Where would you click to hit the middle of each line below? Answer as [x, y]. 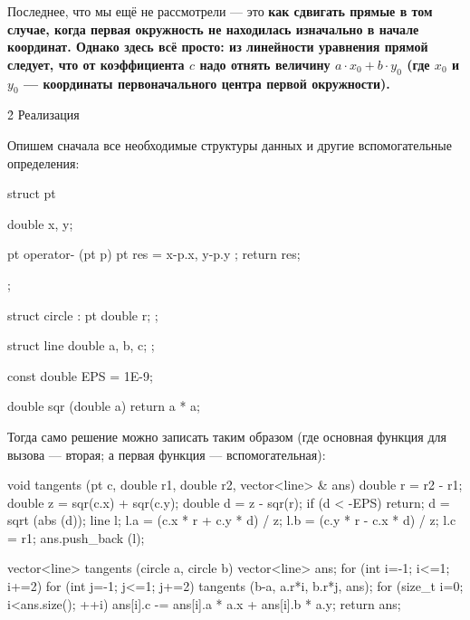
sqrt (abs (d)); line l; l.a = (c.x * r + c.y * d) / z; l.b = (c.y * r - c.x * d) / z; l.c [232, 520]
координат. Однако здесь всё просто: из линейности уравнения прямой [218, 47]
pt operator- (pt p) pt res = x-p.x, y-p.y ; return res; [154, 254]
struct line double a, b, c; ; [81, 345]
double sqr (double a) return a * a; [104, 406]
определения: [43, 162]
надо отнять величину [265, 64]
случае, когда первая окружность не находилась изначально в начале [213, 29]
